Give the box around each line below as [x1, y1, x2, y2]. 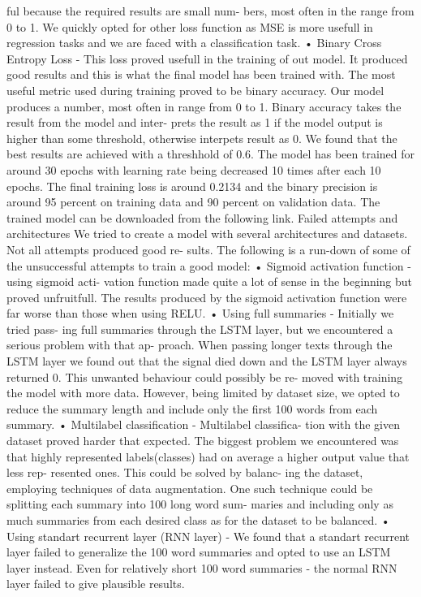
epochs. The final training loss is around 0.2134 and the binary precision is [6, 177, 378, 194]
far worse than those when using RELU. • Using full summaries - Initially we [6, 305, 394, 322]
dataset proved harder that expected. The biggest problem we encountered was [6, 432, 399, 449]
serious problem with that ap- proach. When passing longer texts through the [6, 336, 393, 353]
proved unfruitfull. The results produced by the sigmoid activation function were [6, 288, 407, 305]
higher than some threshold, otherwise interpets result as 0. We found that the [6, 129, 397, 146]
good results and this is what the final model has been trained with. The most [6, 66, 396, 83]
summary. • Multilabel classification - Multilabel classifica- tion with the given [6, 416, 401, 433]
